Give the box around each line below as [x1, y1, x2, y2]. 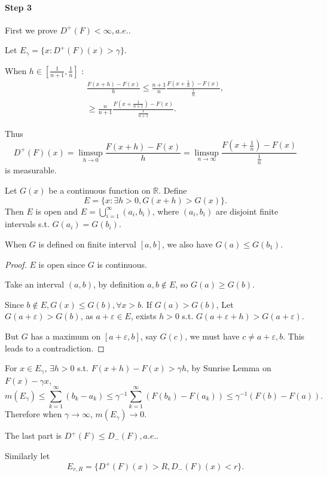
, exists [130, 310, 157, 322]
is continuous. [97, 258, 147, 270]
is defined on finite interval [38, 238, 136, 250]
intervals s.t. [5, 218, 50, 230]
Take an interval [5, 278, 65, 291]
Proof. [5, 258, 27, 270]
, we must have [185, 329, 240, 342]
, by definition [93, 278, 145, 291]
